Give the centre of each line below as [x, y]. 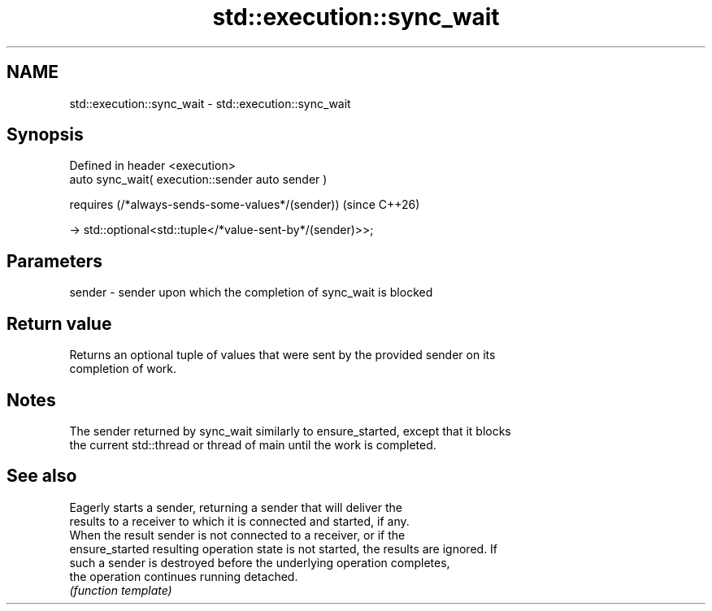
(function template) [121, 590]
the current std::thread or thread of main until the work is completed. [253, 444]
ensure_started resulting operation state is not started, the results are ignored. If [284, 548]
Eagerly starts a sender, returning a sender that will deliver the [236, 507]
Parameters [54, 261]
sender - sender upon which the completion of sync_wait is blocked [251, 292]
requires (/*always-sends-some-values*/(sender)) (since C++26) [245, 205]
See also [42, 476]
